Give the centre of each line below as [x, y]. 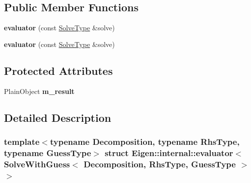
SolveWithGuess [37, 164]
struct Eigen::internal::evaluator [169, 152]
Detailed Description [58, 117]
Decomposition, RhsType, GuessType [160, 164]
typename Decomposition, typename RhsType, [145, 141]
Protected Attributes [58, 70]
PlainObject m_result [39, 91]
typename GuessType [48, 152]
